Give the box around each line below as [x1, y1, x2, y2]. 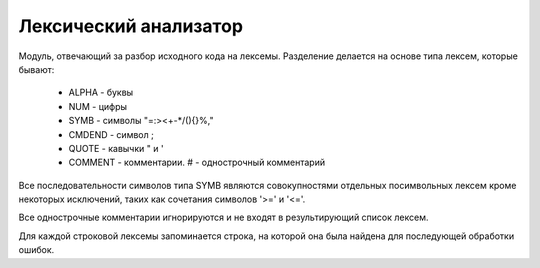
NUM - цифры [68, 100, 128, 112]
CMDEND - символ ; [68, 128, 154, 140]
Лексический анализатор [18, 15, 244, 37]
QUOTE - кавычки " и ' [68, 142, 164, 154]
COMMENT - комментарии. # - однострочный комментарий [68, 156, 325, 169]
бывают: [18, 63, 55, 75]
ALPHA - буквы [68, 86, 134, 99]
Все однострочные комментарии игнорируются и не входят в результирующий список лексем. [18, 211, 429, 224]
